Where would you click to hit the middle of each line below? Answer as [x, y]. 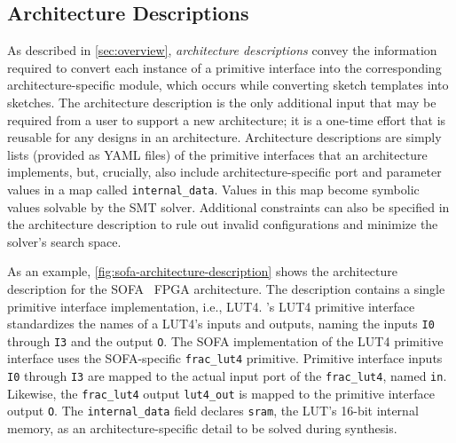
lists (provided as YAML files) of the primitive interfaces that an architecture [217, 154]
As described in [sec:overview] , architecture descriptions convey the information [222, 50]
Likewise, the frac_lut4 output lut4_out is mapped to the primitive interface [221, 393]
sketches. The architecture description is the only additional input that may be [222, 102]
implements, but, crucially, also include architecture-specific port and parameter [224, 172]
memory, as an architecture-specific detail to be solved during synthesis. [202, 428]
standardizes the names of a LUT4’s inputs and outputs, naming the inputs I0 [221, 324]
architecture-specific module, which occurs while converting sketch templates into [228, 85]
